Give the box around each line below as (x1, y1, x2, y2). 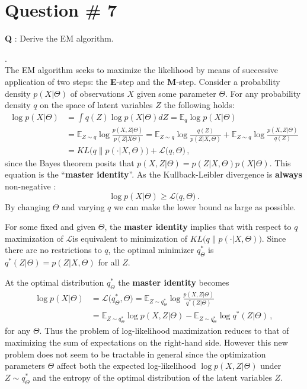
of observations (70, 87, 124, 99)
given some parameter (136, 87, 216, 99)
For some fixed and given (5, 220, 96, 233)
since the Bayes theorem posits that (5, 156, 135, 169)
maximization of (5, 232, 63, 244)
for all (98, 256, 120, 268)
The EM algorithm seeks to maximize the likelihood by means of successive (5, 64, 279, 76)
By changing (5, 200, 50, 213)
